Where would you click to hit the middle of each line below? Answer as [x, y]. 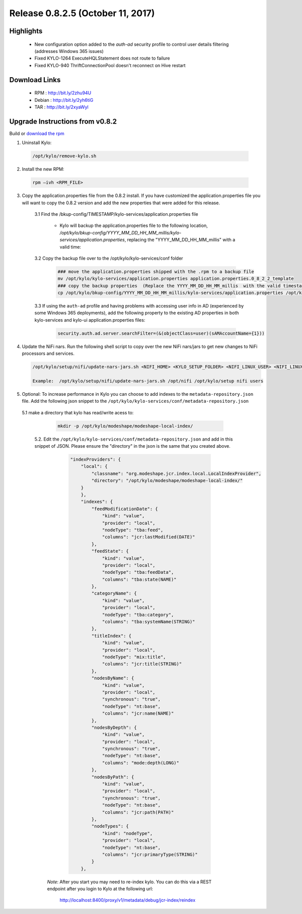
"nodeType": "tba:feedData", [138, 572]
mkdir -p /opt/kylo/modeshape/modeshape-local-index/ [125, 426]
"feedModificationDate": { [125, 509]
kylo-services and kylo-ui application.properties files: [90, 320]
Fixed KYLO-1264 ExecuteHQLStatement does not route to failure [102, 58]
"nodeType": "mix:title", [134, 657]
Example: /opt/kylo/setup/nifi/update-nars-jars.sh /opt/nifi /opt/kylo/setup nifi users [148, 381]
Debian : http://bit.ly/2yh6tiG [64, 100]
